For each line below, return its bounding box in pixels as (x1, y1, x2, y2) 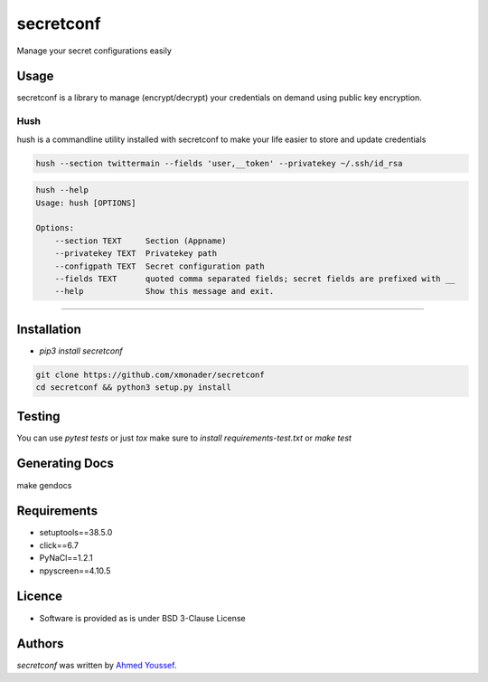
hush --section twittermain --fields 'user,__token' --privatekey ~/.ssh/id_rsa (35, 158, 403, 168)
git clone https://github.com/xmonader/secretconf (35, 369, 266, 380)
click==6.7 (39, 539, 79, 551)
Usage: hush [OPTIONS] (35, 197, 136, 208)
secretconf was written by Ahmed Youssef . (16, 660, 177, 671)
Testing (16, 408, 61, 424)
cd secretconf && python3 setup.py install (35, 383, 232, 393)
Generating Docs (16, 456, 115, 471)
